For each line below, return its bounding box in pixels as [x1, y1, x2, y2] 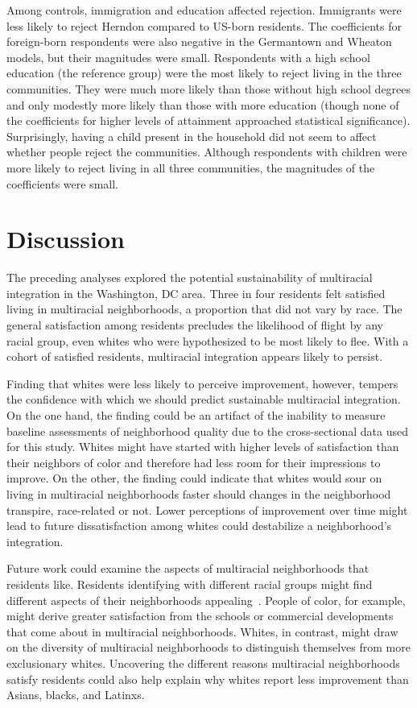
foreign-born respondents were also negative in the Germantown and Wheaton [6, 33, 392, 50]
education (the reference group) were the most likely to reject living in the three [6, 64, 402, 81]
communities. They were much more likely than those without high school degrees [6, 80, 411, 97]
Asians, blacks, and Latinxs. [6, 686, 145, 703]
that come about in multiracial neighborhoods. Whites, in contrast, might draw [6, 623, 398, 640]
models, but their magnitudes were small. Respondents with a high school [6, 48, 370, 65]
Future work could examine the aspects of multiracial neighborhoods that [6, 560, 370, 577]
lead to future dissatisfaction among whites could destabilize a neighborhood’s [6, 517, 392, 534]
